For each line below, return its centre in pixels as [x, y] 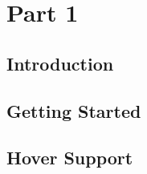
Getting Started [74, 110]
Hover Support [70, 158]
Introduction [60, 63]
